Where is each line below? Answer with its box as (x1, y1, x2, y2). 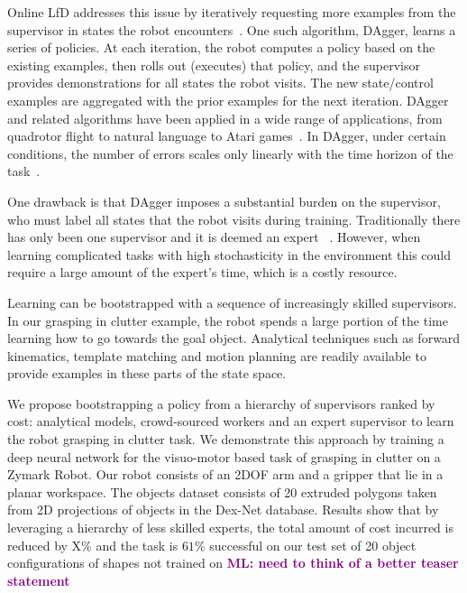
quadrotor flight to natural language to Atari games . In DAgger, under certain (7, 126, 446, 145)
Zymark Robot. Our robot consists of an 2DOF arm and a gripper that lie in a (7, 465, 444, 484)
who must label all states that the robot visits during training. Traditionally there (7, 209, 461, 228)
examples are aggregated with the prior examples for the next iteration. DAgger (7, 90, 449, 109)
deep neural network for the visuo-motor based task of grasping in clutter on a (7, 447, 441, 466)
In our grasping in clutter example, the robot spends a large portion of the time (7, 310, 448, 329)
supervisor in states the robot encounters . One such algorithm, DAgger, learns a (7, 20, 456, 39)
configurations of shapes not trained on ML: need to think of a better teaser (7, 553, 459, 572)
